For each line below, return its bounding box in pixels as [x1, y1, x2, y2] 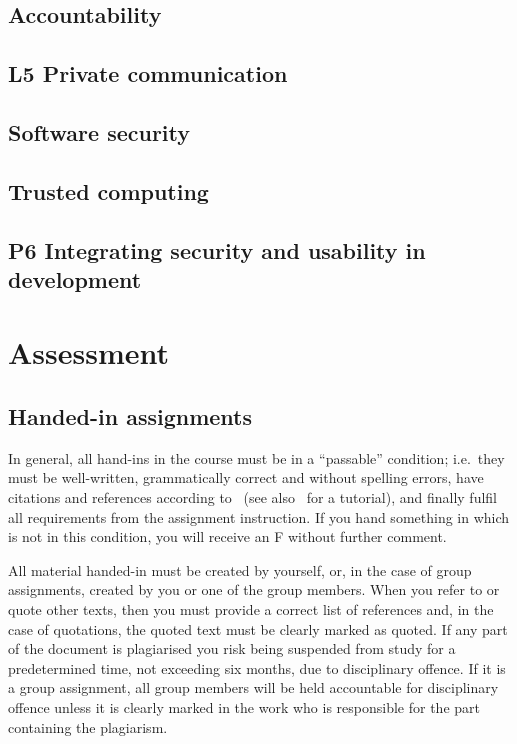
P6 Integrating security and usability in [8, 234, 426, 265]
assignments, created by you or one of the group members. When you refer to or [8, 579, 500, 600]
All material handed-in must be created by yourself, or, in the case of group [8, 559, 472, 580]
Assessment [8, 332, 170, 373]
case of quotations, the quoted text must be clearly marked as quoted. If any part [8, 618, 508, 639]
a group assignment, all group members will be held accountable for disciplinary [8, 677, 499, 698]
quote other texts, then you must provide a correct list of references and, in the [8, 599, 494, 620]
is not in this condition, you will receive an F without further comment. [8, 526, 447, 547]
